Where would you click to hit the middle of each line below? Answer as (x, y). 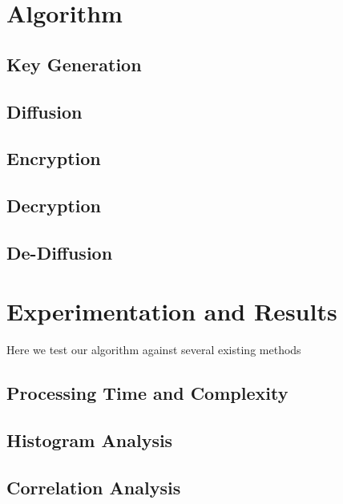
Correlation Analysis (94, 487)
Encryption (54, 158)
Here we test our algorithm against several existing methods (154, 350)
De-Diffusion (60, 252)
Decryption (54, 206)
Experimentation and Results (172, 311)
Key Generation (74, 64)
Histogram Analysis (90, 440)
